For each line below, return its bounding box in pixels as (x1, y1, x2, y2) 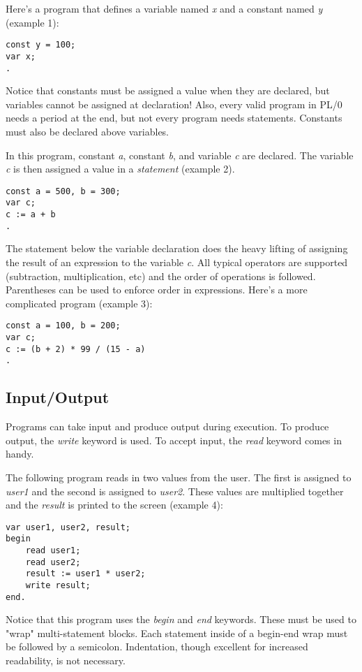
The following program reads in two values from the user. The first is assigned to (6, 469, 352, 484)
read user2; (25, 557, 81, 567)
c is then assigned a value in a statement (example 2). (6, 161, 235, 176)
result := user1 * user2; (25, 569, 146, 579)
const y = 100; (6, 40, 76, 50)
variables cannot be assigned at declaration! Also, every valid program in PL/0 (6, 96, 342, 111)
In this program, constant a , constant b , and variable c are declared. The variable (6, 147, 354, 162)
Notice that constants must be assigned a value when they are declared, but (6, 83, 330, 98)
